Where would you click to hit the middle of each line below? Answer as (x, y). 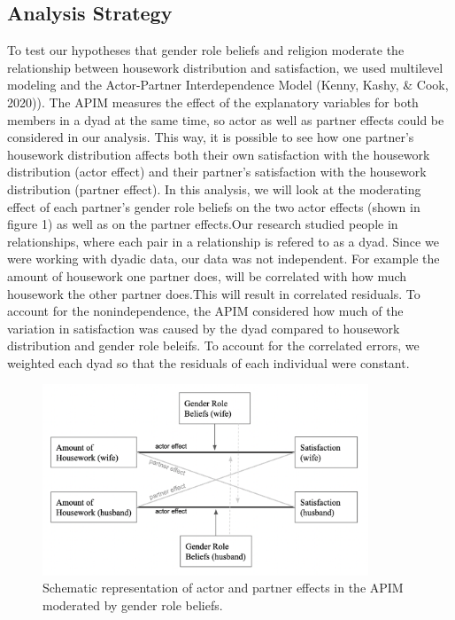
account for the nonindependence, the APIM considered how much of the (205, 311)
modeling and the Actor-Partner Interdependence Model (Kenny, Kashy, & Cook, (228, 85)
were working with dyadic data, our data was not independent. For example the (224, 259)
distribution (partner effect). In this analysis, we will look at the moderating (214, 188)
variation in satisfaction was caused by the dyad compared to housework (204, 328)
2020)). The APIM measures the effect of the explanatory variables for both (213, 102)
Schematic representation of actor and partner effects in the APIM (223, 588)
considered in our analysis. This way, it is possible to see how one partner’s (211, 137)
